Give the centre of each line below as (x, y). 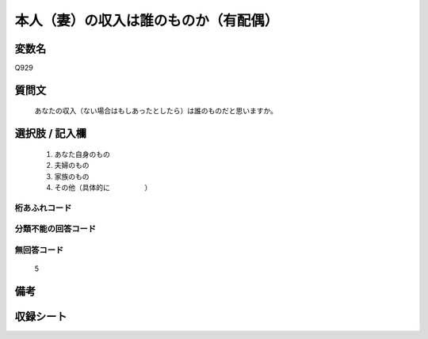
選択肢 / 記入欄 (51, 133)
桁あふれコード (43, 208)
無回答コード (39, 249)
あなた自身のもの (82, 154)
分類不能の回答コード (55, 229)
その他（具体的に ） (103, 188)
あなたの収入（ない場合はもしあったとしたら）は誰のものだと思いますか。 (156, 111)
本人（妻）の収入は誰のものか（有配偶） (147, 21)
